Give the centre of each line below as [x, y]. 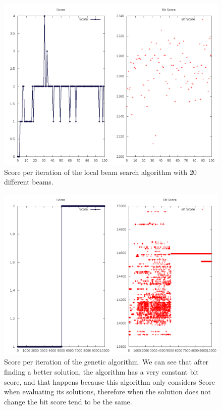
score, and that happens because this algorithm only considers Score [109, 381]
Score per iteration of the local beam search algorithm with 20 [100, 172]
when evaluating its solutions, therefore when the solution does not [107, 392]
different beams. [29, 182]
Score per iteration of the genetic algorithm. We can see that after [106, 362]
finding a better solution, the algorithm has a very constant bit [101, 371]
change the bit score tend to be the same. [68, 401]
